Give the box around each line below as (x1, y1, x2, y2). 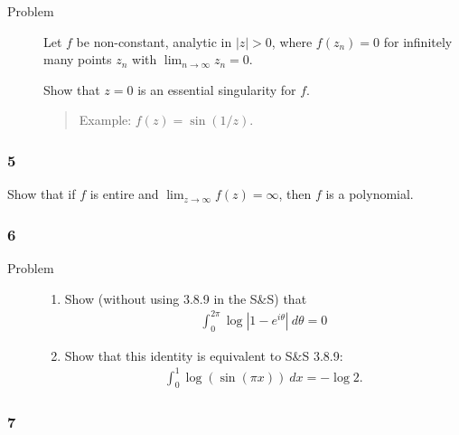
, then (278, 184, 312, 203)
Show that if (7, 184, 76, 203)
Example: (79, 110, 132, 129)
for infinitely (383, 32, 453, 51)
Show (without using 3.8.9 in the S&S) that (64, 288, 307, 307)
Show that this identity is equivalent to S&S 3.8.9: (64, 345, 343, 364)
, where (271, 32, 313, 51)
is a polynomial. (325, 184, 414, 203)
